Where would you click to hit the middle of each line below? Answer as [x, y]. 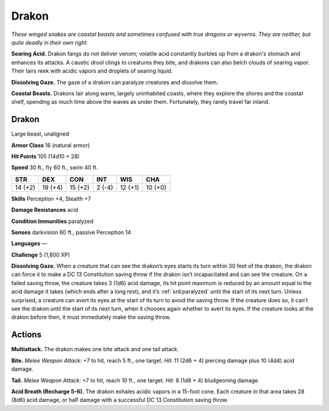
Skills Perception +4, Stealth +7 [51, 198]
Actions [27, 335]
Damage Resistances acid [45, 210]
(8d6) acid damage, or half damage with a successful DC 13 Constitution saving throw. [120, 400]
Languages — [29, 244]
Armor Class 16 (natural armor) [51, 145]
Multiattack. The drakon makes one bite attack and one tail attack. [95, 349]
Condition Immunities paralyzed [52, 221]
